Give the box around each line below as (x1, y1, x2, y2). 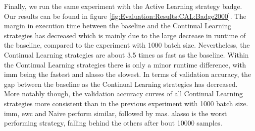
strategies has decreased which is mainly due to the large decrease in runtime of (4, 30, 246, 40)
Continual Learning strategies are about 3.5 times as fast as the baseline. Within (4, 49, 249, 60)
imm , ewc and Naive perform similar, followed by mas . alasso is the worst (4, 108, 227, 118)
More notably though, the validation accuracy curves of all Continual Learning (4, 88, 243, 99)
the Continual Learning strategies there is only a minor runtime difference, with (4, 59, 246, 69)
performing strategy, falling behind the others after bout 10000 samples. (4, 118, 222, 128)
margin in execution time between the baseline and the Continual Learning (4, 20, 232, 31)
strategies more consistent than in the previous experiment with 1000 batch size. (4, 98, 248, 108)
